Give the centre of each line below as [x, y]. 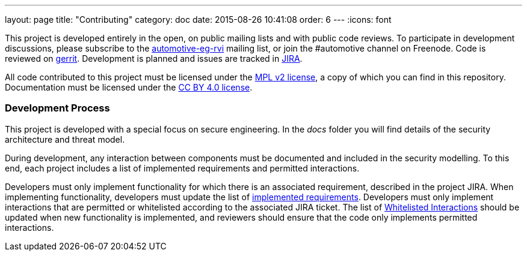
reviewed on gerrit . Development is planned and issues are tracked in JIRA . [154, 58]
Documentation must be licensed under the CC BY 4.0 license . [129, 87]
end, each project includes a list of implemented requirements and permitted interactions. [182, 168]
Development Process [57, 108]
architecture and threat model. [65, 139]
